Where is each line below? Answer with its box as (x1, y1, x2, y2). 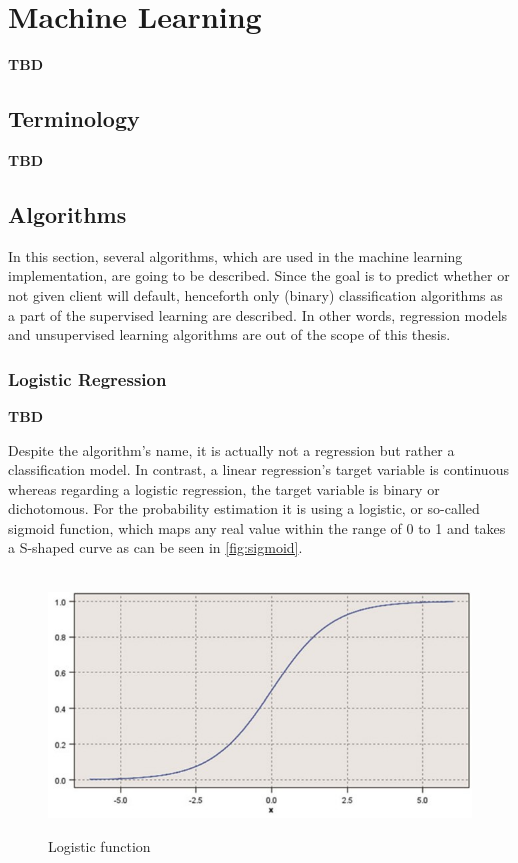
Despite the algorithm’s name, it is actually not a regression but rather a (8, 439, 455, 460)
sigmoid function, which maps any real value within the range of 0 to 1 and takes (8, 517, 506, 538)
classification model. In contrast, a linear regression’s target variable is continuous (8, 459, 509, 480)
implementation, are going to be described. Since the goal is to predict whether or (8, 265, 510, 286)
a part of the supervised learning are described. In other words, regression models (8, 304, 508, 325)
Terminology (8, 103, 140, 134)
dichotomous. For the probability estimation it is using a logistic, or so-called (8, 498, 480, 519)
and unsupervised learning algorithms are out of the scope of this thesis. (8, 324, 451, 345)
